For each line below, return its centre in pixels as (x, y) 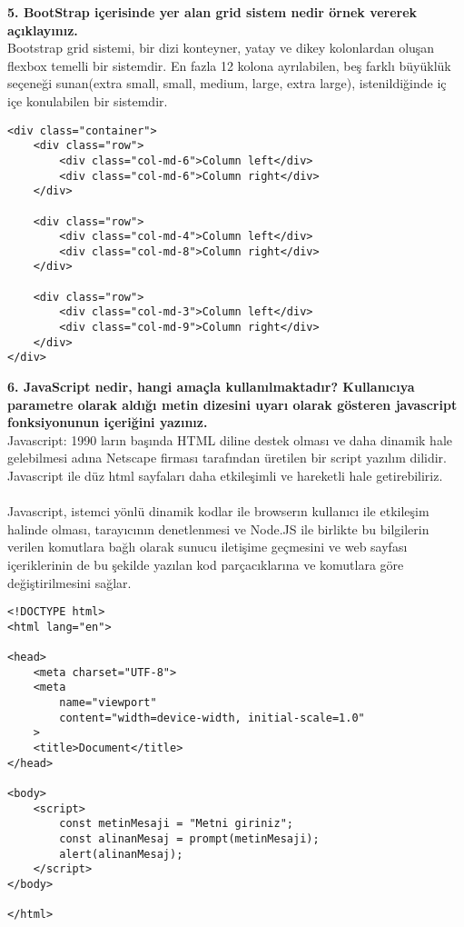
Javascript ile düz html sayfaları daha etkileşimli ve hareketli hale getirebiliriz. (225, 476)
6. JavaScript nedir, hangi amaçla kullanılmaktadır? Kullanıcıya (211, 387)
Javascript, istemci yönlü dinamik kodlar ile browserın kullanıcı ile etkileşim (218, 511)
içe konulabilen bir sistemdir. (88, 100)
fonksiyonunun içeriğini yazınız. (108, 422)
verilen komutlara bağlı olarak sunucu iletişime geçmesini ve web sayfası (207, 547)
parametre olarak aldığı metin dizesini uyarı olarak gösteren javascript (232, 404)
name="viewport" (108, 703)
